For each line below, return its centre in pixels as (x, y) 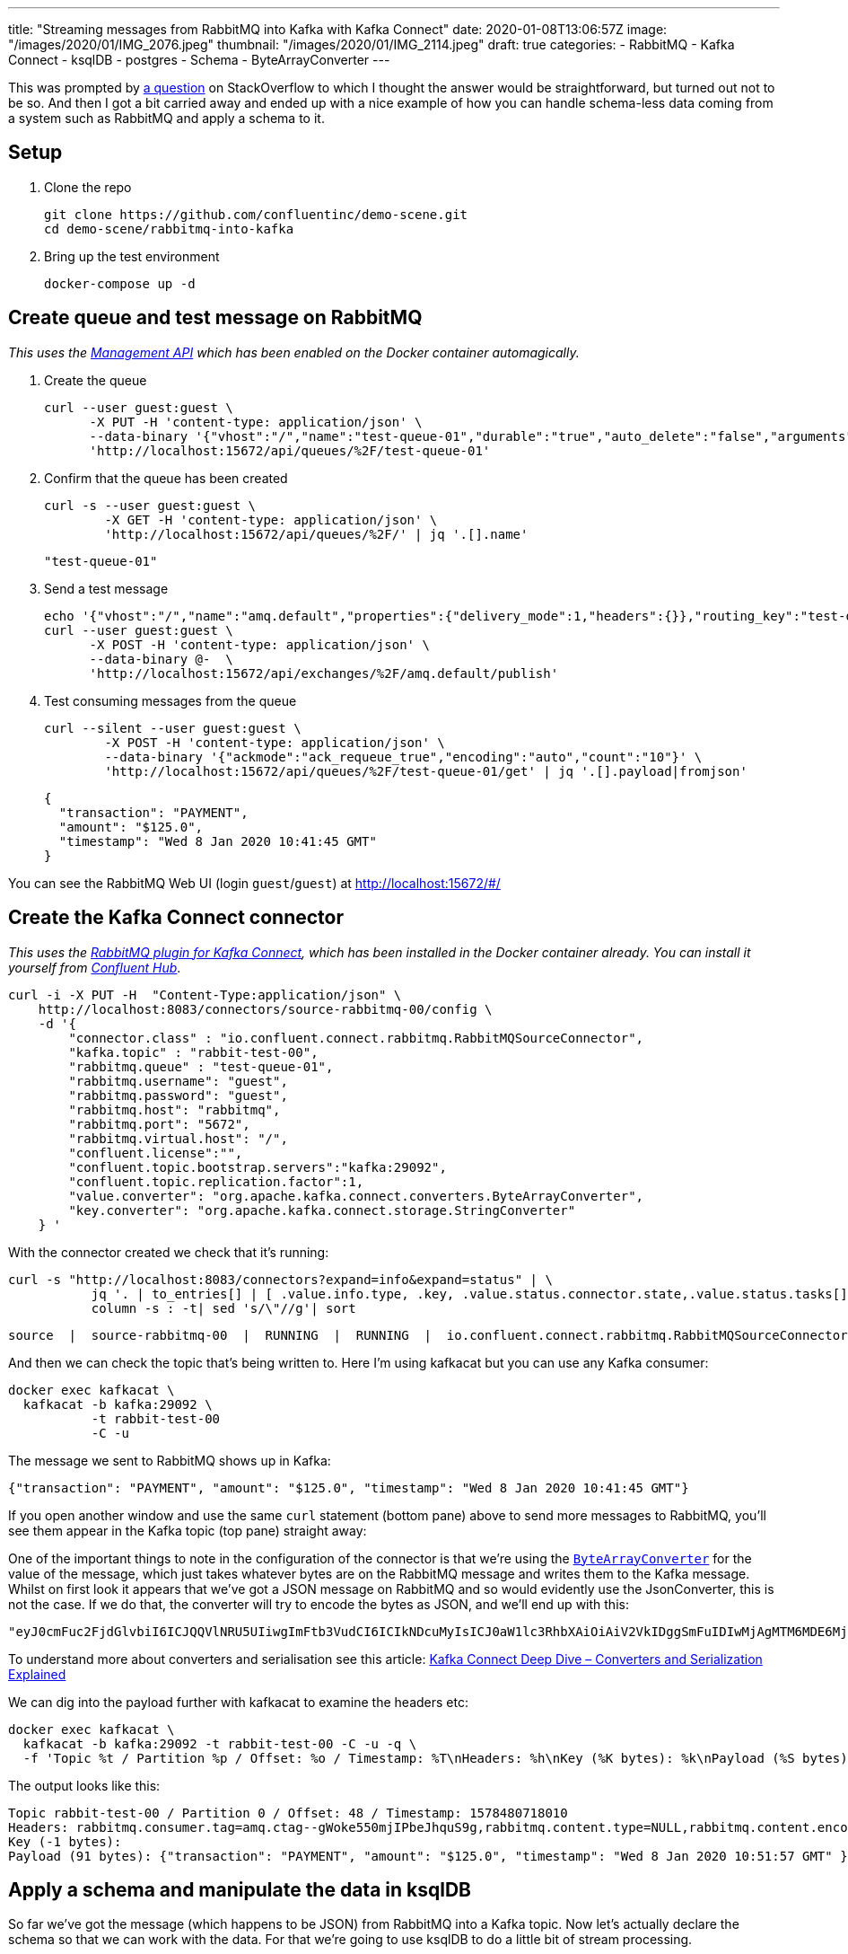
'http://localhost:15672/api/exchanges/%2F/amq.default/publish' (324, 673)
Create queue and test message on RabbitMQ (215, 318)
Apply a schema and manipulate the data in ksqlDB (240, 1889)
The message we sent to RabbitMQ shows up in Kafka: (170, 1460)
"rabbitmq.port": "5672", (159, 1124)
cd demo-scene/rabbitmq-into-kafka (169, 229)
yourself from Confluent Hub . (95, 967)
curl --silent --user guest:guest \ (173, 728)
